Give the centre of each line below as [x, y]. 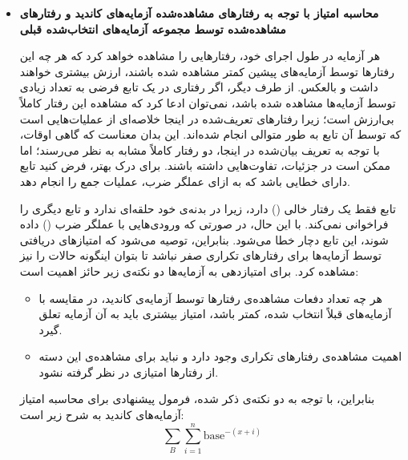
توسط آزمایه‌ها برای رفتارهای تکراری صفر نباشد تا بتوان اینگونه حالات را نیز [200, 255]
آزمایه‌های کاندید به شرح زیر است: [102, 415]
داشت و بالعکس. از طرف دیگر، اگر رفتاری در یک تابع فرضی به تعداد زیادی [199, 87]
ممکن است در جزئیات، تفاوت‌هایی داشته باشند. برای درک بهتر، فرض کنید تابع [205, 165]
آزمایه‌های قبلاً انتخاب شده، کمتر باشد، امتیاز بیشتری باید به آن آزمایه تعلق [215, 314]
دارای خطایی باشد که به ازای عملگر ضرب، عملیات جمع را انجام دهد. [185, 181]
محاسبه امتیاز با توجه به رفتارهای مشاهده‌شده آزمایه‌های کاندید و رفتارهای [199, 13]
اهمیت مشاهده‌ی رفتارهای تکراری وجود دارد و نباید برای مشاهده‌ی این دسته [220, 356]
